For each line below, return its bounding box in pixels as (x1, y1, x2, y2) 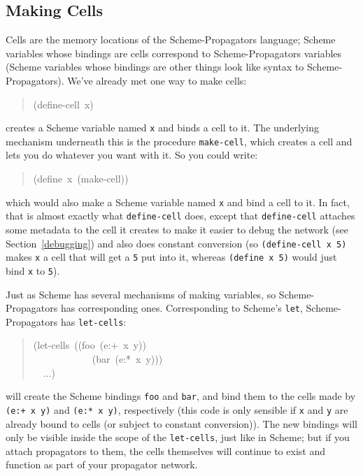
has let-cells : (60, 314, 127, 329)
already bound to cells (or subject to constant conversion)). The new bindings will (6, 416, 357, 431)
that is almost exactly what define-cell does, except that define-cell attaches (6, 208, 355, 223)
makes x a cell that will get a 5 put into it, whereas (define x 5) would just (6, 250, 337, 264)
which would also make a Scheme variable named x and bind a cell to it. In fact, (6, 194, 350, 209)
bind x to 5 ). (6, 263, 60, 277)
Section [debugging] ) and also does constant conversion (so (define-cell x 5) (6, 236, 347, 250)
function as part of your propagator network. (6, 457, 198, 472)
